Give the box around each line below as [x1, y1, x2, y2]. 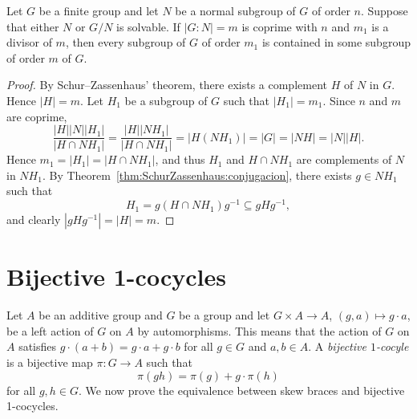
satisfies [18, 338, 57, 355]
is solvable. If [116, 18, 180, 35]
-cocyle [375, 338, 409, 355]
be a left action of [6, 322, 94, 339]
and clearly [6, 211, 61, 228]
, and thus [155, 151, 205, 168]
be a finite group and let [38, 2, 159, 18]
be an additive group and [38, 307, 163, 323]
